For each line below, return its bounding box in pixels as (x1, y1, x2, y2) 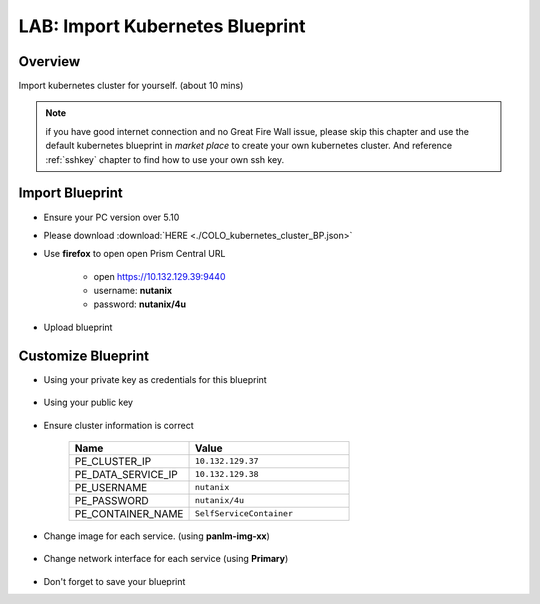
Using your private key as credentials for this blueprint (43, 373, 267, 385)
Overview (18, 53, 81, 70)
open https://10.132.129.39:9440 (93, 270, 226, 282)
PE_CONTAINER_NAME (74, 506, 184, 520)
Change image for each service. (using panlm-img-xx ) (43, 530, 270, 542)
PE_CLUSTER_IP (74, 454, 152, 468)
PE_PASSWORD (74, 493, 149, 507)
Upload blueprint (43, 321, 113, 333)
